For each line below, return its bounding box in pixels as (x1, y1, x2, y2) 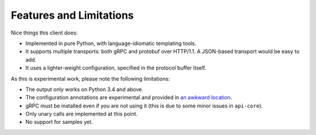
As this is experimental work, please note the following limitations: (11, 75, 170, 82)
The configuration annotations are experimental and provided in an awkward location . (25, 94, 232, 101)
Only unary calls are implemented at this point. (25, 110, 138, 117)
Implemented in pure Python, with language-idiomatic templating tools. (25, 40, 197, 47)
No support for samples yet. (25, 119, 93, 126)
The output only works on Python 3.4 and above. (25, 85, 143, 93)
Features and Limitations (11, 9, 134, 22)
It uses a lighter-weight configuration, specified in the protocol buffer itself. (25, 64, 207, 71)
